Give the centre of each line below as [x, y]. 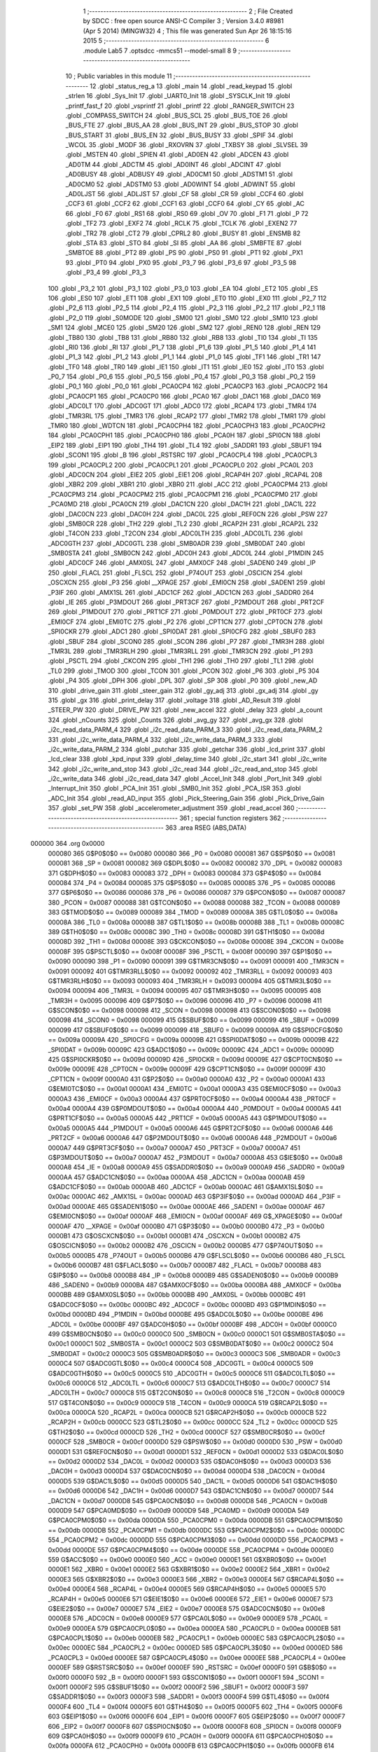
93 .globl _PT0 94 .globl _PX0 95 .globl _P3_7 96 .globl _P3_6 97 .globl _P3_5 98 [181, 262]
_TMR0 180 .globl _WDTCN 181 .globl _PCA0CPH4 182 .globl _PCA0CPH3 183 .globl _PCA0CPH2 [187, 426]
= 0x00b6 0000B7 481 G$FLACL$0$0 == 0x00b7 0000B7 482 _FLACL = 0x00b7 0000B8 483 [184, 1266]
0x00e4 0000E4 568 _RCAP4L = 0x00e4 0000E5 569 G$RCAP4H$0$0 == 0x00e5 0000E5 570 [187, 1589]
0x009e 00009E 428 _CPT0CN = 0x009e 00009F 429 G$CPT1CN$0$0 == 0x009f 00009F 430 [187, 1069]
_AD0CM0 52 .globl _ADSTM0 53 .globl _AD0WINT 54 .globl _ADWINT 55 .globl [180, 184]
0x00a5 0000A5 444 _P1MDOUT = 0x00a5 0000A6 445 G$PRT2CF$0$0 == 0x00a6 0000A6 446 [190, 1128]
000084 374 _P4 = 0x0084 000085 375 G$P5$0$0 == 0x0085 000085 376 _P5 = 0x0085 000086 [192, 882]
